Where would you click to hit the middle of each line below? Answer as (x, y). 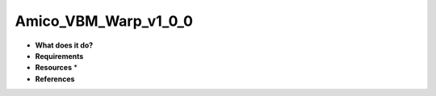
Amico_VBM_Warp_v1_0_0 (104, 21)
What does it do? (64, 45)
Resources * (57, 68)
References (55, 79)
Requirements (59, 56)
